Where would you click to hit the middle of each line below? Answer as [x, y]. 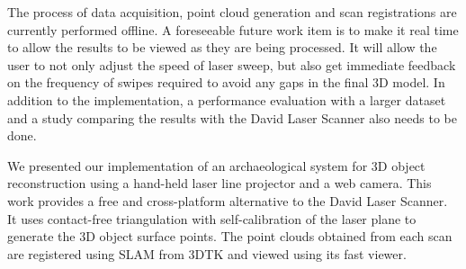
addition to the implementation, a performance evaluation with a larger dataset [227, 99]
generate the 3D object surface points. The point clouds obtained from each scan [230, 236]
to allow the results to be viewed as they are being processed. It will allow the [222, 47]
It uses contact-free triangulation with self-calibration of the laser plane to [212, 218]
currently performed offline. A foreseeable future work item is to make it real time [233, 29]
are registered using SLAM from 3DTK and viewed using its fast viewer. [207, 253]
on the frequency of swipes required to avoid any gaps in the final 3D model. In [226, 82]
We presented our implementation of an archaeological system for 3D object [216, 165]
